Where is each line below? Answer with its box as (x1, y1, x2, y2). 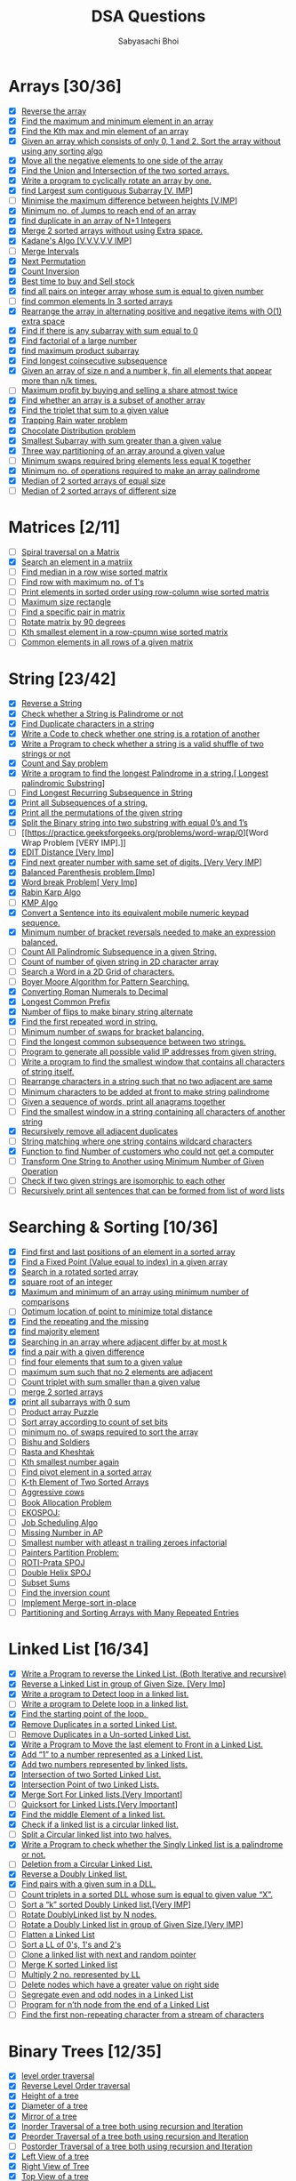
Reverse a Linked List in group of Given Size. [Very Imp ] (20, 1678, 226, 1689)
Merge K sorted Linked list (20, 1959, 118, 1969)
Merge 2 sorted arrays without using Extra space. (20, 225, 204, 237)
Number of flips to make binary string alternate (20, 1007, 193, 1018)
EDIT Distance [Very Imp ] (20, 847, 115, 857)
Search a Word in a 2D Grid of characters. (20, 966, 175, 977)
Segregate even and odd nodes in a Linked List (20, 1990, 194, 2000)
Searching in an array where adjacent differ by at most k (20, 1336, 228, 1347)
